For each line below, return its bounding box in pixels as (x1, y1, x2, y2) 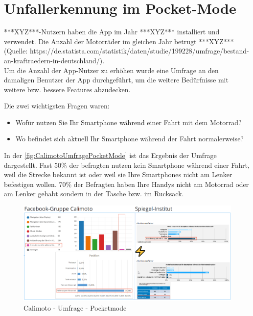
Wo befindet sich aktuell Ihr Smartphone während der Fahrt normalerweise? (15, 133, 244, 144)
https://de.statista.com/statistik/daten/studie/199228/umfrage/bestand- (29, 46, 249, 56)
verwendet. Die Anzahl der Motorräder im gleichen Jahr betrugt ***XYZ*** (4, 36, 234, 46)
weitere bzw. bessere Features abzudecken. (4, 84, 131, 94)
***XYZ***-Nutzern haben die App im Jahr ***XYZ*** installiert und (4, 26, 220, 37)
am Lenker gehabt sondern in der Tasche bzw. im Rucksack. (4, 188, 184, 199)
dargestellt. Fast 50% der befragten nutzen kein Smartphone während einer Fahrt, (4, 159, 250, 170)
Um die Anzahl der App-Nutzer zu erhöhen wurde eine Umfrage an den (4, 65, 219, 75)
